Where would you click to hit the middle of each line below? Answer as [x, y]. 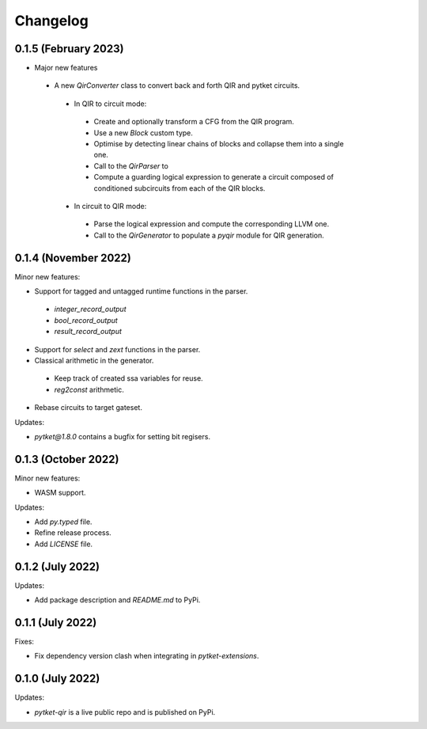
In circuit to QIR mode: [110, 206]
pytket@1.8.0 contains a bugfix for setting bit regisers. [123, 436]
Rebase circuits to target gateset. [88, 408]
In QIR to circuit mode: [110, 104]
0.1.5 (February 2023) [69, 49]
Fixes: [25, 642]
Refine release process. [73, 533]
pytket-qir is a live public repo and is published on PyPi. [125, 712]
